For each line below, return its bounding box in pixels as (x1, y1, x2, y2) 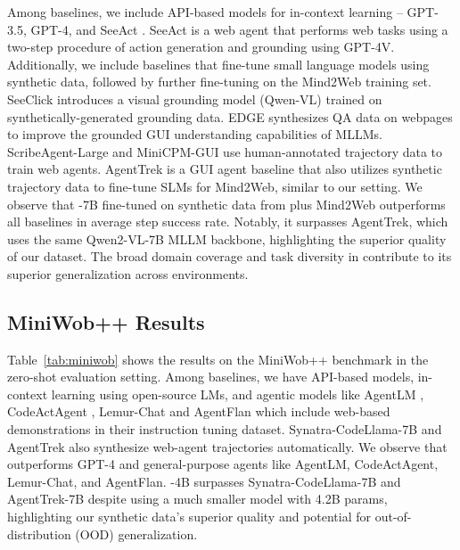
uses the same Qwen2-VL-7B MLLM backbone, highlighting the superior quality (7, 229, 447, 248)
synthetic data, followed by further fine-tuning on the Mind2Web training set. (7, 72, 431, 91)
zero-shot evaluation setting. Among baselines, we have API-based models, (7, 367, 415, 386)
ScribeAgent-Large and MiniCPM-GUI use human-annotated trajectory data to (7, 142, 443, 160)
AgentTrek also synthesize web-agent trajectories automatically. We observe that (7, 437, 448, 456)
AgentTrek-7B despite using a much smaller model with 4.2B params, (7, 489, 388, 508)
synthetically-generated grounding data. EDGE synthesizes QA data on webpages (7, 107, 453, 126)
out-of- (374, 507, 412, 526)
